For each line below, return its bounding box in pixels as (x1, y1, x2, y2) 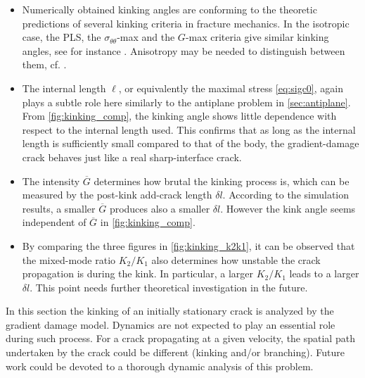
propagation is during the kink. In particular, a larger (22, 266, 254, 281)
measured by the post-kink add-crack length (22, 187, 212, 202)
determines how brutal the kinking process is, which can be (94, 173, 350, 188)
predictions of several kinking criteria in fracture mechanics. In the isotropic (22, 15, 350, 30)
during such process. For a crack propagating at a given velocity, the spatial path (6, 331, 355, 346)
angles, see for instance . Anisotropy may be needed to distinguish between (22, 43, 345, 58)
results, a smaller (22, 201, 96, 215)
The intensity (22, 173, 80, 188)
